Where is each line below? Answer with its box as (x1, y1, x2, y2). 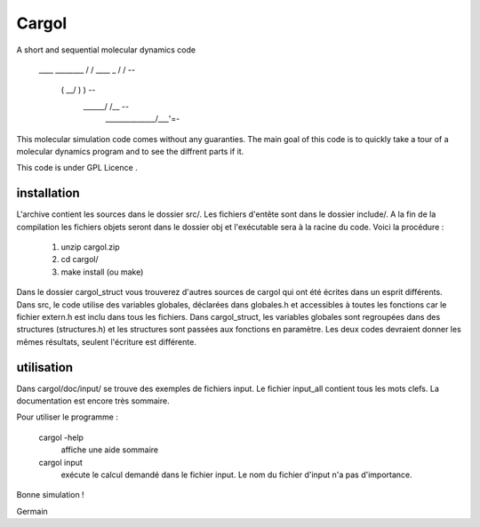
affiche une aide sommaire (60, 444, 159, 455)
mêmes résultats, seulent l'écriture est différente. (16, 336, 197, 347)
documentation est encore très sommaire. (16, 395, 170, 406)
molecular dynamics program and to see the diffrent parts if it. (16, 146, 244, 156)
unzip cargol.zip (60, 241, 120, 252)
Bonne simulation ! (16, 490, 84, 500)
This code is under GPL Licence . (16, 163, 138, 173)
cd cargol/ (60, 254, 99, 265)
